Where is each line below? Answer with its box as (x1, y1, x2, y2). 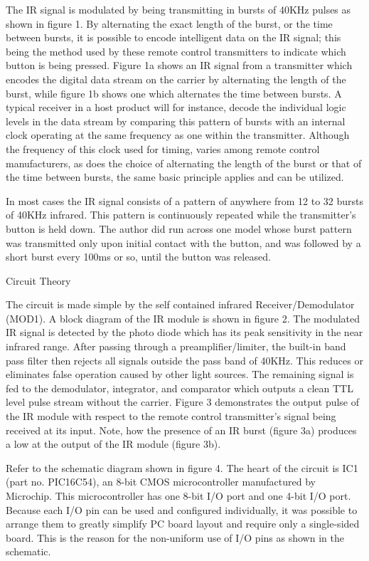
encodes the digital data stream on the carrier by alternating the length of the (6, 71, 346, 86)
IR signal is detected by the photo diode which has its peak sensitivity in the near (6, 325, 363, 340)
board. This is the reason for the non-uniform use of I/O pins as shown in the (6, 530, 344, 545)
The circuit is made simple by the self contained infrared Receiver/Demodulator (6, 297, 355, 312)
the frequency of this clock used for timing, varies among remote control (6, 141, 320, 156)
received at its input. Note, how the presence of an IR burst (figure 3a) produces (6, 422, 357, 437)
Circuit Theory (6, 273, 71, 288)
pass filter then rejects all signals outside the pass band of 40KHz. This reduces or (6, 352, 363, 367)
